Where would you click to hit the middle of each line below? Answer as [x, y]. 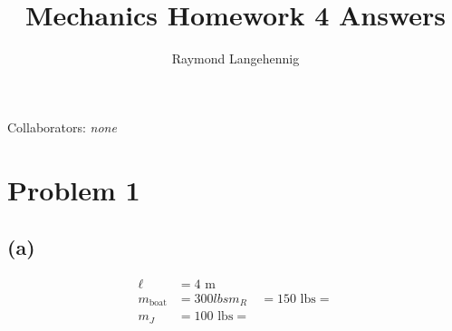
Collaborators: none [62, 127]
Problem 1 [74, 189]
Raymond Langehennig [236, 58]
